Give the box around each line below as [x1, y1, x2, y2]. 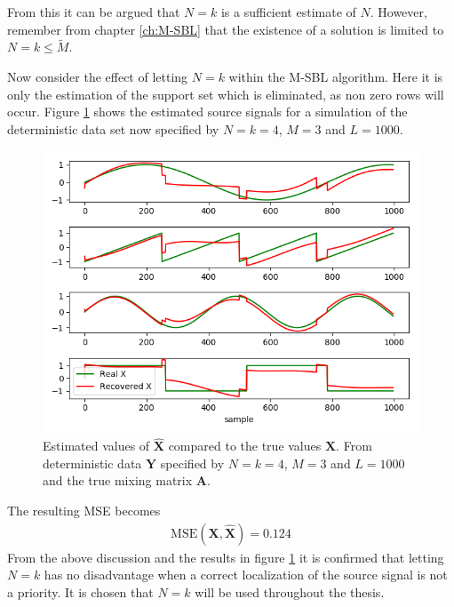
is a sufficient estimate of [220, 3, 356, 20]
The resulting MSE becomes [7, 500, 161, 519]
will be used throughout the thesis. [195, 582, 385, 601]
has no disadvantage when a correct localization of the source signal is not [44, 565, 448, 584]
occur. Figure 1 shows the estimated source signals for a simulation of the [7, 102, 408, 121]
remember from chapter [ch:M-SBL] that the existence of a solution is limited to [7, 20, 444, 38]
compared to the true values [168, 436, 322, 455]
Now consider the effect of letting [7, 68, 188, 85]
